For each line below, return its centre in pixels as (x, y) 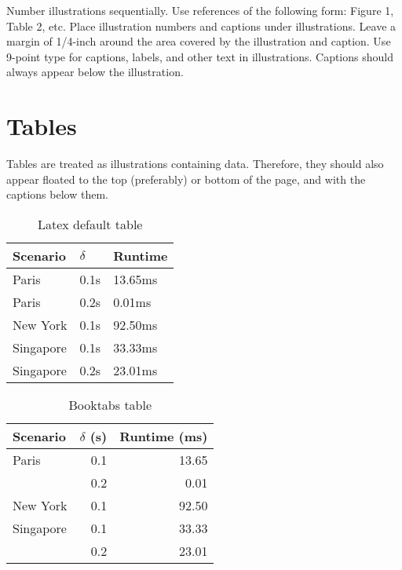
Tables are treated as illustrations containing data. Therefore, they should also (195, 164)
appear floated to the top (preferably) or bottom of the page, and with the (186, 179)
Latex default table (90, 224)
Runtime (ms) (164, 436)
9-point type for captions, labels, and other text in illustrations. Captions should (200, 56)
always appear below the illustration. (95, 72)
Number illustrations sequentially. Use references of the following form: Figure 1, (200, 10)
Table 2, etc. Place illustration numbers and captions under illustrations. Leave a (201, 26)
